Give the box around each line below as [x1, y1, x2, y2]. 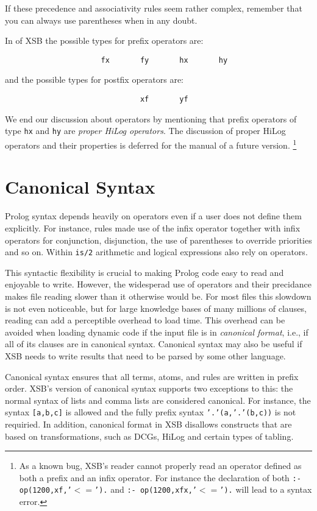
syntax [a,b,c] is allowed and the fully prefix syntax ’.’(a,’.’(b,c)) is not [5, 406, 296, 418]
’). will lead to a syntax [219, 483, 312, 496]
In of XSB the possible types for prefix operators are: [5, 34, 204, 47]
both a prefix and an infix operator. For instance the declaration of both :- [19, 471, 301, 484]
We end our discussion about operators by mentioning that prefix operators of [5, 112, 297, 125]
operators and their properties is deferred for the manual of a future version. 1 [5, 136, 297, 151]
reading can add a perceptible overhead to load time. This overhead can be [5, 314, 285, 326]
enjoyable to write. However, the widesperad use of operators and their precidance [5, 278, 312, 291]
